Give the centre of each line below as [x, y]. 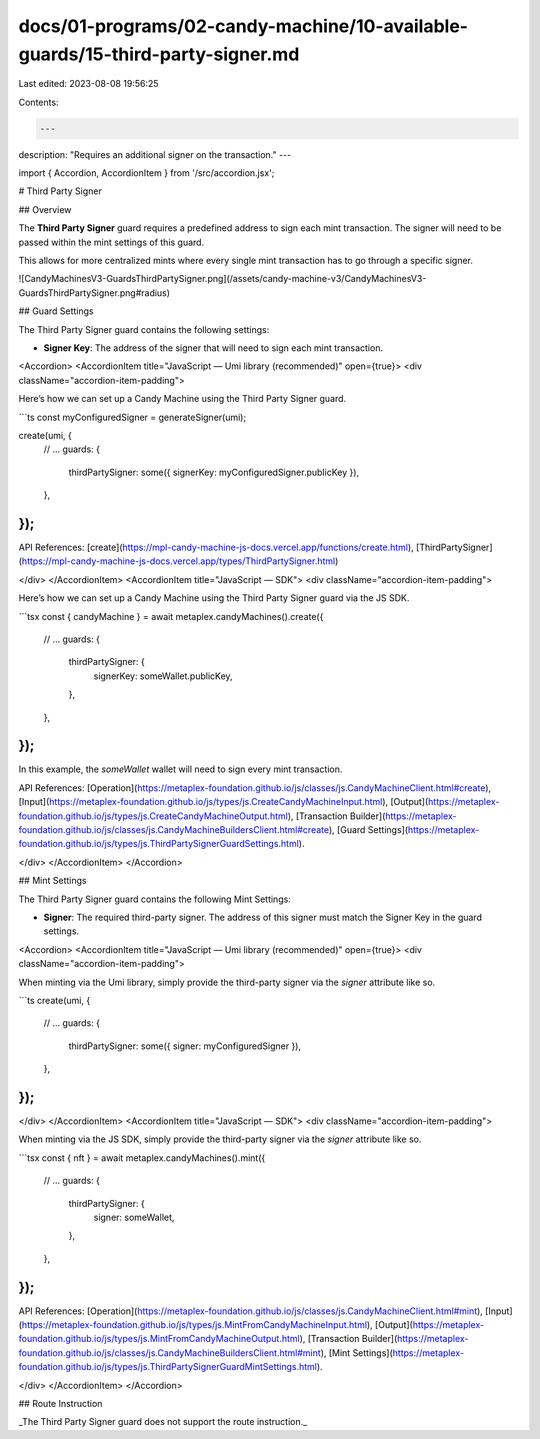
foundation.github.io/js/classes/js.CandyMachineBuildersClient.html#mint [170, 1352]
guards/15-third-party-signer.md [159, 54]
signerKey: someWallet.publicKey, [163, 676]
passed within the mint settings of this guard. [111, 242]
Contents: [38, 102]
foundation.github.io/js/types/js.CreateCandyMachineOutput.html [153, 816]
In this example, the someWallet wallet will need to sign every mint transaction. [180, 769]
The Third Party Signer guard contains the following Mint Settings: [155, 899]
